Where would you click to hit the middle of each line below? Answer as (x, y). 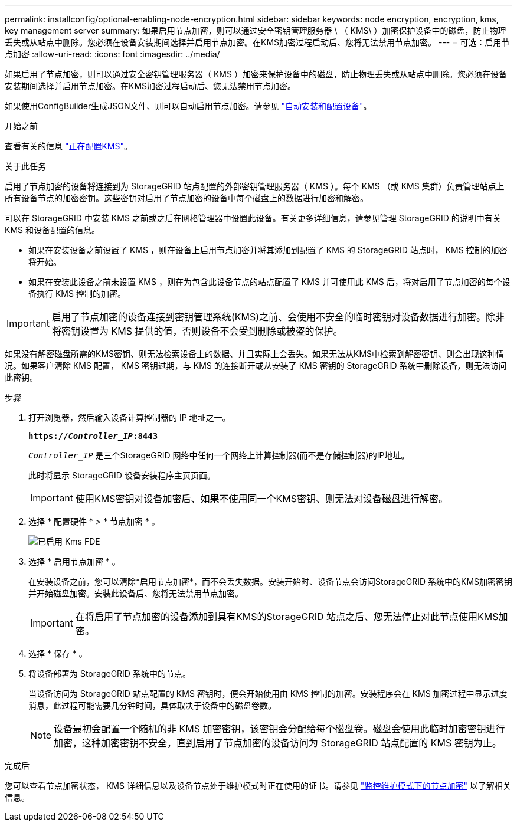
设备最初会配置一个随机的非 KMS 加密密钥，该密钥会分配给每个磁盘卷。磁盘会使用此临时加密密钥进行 (279, 729)
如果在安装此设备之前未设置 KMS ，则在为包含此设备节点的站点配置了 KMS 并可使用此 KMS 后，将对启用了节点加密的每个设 (269, 282)
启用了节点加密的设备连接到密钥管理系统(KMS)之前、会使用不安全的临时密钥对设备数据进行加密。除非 (278, 317)
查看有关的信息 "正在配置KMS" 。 (69, 146)
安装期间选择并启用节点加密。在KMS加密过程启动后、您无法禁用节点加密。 (150, 86)
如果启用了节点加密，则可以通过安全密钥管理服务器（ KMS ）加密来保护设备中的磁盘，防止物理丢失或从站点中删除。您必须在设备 (256, 74)
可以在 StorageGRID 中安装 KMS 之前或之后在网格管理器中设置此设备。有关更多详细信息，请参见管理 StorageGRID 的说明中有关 (253, 218)
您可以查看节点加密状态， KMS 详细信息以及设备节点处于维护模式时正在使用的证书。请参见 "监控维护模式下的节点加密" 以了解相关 (258, 786)
